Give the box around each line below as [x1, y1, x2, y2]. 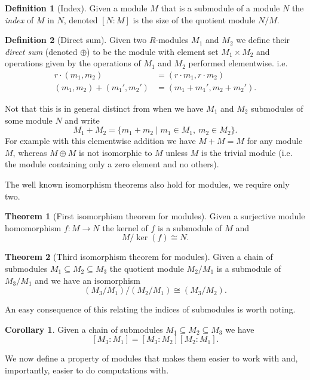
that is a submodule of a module [161, 2, 280, 14]
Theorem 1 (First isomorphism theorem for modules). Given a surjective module [5, 210, 305, 222]
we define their [236, 33, 290, 46]
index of [5, 13, 34, 26]
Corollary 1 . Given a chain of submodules [5, 323, 163, 335]
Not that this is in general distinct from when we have [5, 102, 204, 115]
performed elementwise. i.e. [188, 57, 288, 69]
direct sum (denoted [5, 45, 78, 57]
